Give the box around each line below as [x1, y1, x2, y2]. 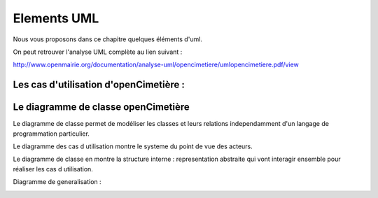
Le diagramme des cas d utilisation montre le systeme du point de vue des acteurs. [13, 142, 253, 150]
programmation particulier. [13, 129, 90, 138]
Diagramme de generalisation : [13, 178, 101, 186]
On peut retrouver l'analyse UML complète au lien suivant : [13, 48, 183, 56]
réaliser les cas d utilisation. [13, 164, 94, 173]
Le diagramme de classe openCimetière [13, 101, 190, 113]
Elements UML [13, 10, 99, 26]
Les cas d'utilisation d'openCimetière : [13, 79, 185, 91]
